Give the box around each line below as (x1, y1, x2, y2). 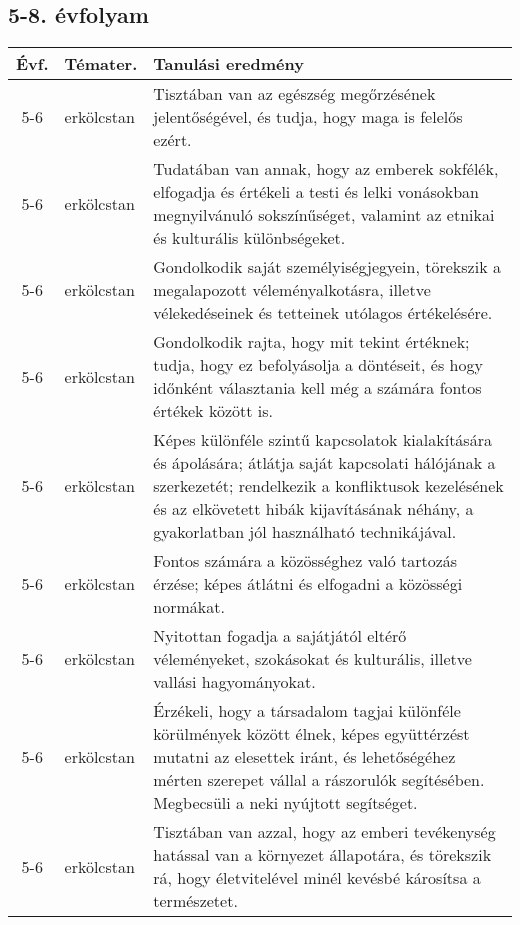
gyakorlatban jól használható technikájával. (153, 520, 457, 544)
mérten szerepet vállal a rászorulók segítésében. (153, 768, 485, 792)
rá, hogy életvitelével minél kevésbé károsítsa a (153, 866, 481, 890)
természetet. (153, 889, 238, 913)
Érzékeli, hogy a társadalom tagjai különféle (153, 699, 461, 723)
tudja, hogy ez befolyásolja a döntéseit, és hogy (153, 353, 483, 377)
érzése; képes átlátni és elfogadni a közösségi (153, 572, 463, 596)
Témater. (64, 52, 138, 76)
